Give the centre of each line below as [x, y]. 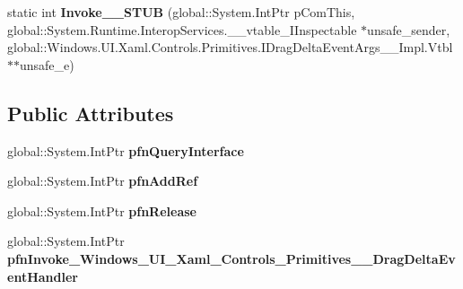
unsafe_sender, [409, 29]
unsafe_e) [47, 64]
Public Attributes [91, 113]
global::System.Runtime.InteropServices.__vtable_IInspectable [182, 29]
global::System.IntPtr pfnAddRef [103, 181]
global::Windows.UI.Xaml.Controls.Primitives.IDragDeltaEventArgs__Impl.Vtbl [230, 47]
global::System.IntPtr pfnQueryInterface [126, 150]
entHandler [43, 276]
